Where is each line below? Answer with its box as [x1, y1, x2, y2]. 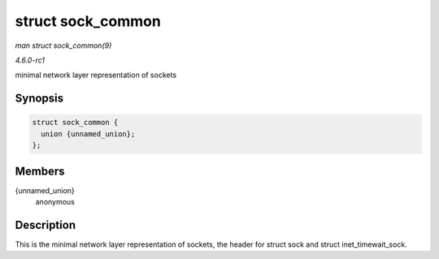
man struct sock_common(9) [15, 41, 112, 50]
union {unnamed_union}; [41, 129, 136, 138]
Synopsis [15, 92, 64, 106]
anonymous [35, 197, 75, 206]
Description [15, 218, 76, 231]
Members [15, 164, 65, 178]
